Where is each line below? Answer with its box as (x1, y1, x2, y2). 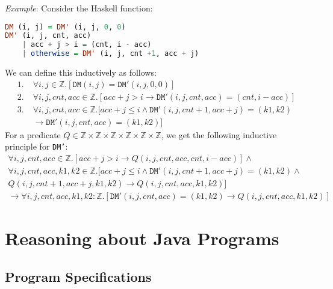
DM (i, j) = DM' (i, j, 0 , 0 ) (5, 22, 126, 31)
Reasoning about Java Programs (5, 226, 279, 251)
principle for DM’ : (5, 140, 68, 153)
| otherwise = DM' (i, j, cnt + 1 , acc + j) (22, 49, 199, 58)
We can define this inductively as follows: (5, 66, 157, 79)
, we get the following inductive (161, 128, 277, 141)
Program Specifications (5, 267, 152, 285)
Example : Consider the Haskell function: (5, 2, 153, 14)
